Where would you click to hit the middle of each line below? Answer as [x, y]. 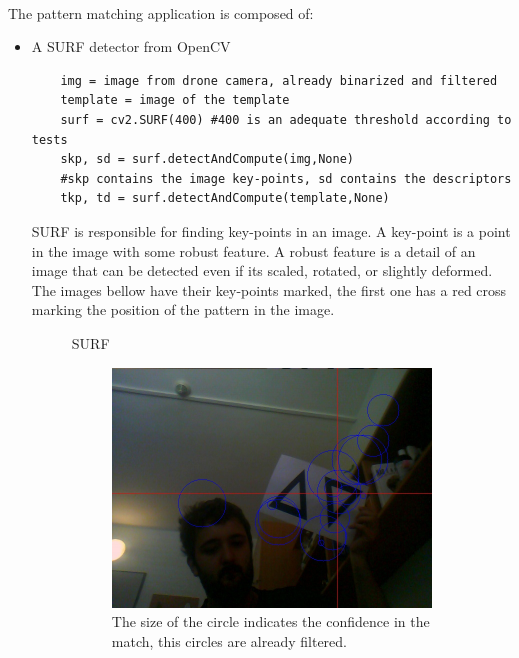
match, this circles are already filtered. [229, 640]
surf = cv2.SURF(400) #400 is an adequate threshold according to [286, 119]
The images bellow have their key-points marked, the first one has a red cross [269, 289]
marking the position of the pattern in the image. [183, 309]
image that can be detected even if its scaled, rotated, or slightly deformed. [262, 270]
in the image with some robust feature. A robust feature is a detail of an [253, 250]
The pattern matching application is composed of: [161, 12]
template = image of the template [175, 100]
